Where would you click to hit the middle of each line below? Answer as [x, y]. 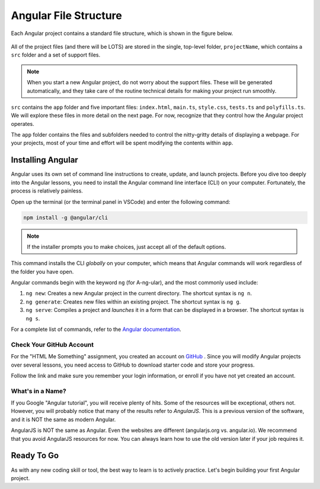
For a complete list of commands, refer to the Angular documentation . [96, 329]
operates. [23, 124]
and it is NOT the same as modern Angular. [63, 419]
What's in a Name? [39, 391]
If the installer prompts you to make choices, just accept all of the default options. [127, 247]
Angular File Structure [67, 15]
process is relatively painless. [47, 191]
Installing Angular [44, 160]
